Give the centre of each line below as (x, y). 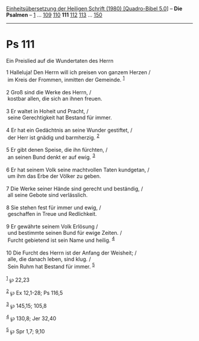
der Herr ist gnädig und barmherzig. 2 (53, 137)
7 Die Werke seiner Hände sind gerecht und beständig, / (75, 189)
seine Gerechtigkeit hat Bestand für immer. (60, 117)
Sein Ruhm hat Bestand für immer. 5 (51, 266)
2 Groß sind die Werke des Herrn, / (49, 92)
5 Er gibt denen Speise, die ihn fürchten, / (57, 150)
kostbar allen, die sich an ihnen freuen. (55, 98)
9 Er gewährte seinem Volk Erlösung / (52, 226)
